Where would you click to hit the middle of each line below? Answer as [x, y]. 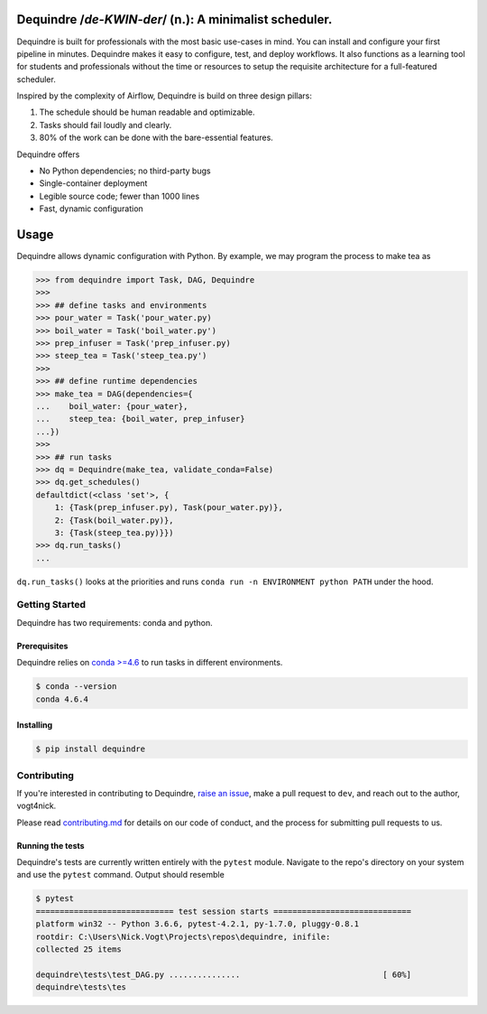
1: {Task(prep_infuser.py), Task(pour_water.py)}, [169, 507]
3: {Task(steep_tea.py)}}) [115, 532]
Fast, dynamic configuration [91, 209]
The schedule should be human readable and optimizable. [147, 112]
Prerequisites [42, 646]
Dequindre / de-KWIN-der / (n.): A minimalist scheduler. [175, 19]
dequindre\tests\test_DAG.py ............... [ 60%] [224, 974]
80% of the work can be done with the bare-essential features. [156, 138]
